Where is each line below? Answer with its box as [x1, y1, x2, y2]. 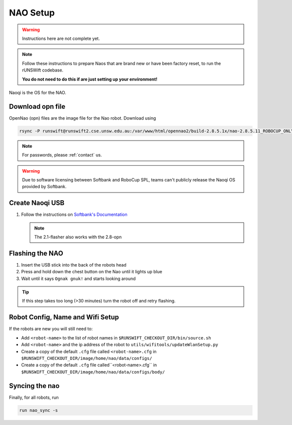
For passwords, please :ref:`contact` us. [22, 152, 102, 158]
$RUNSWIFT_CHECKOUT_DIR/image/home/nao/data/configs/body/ [21, 369, 165, 374]
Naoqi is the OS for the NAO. [9, 89, 67, 95]
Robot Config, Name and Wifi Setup [9, 313, 119, 321]
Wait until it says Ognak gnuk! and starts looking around [21, 275, 136, 282]
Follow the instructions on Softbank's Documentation [21, 212, 128, 217]
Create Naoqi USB [9, 199, 65, 207]
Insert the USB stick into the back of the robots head [21, 262, 127, 267]
